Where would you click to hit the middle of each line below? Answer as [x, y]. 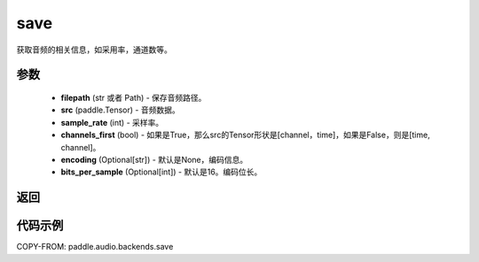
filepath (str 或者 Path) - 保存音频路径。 [133, 97]
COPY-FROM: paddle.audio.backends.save [95, 247]
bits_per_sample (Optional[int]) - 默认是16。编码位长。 [161, 172]
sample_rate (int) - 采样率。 [112, 122]
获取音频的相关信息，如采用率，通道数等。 [94, 50]
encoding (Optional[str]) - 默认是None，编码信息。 [154, 159]
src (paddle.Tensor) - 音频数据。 [121, 110]
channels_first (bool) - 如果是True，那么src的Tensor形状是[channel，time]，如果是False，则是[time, [245, 135]
